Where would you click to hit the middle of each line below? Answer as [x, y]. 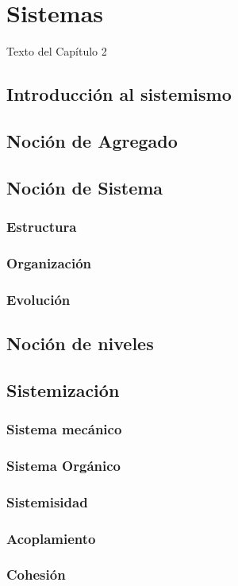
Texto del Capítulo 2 [57, 51]
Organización [49, 262]
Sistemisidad [47, 501]
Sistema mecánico [64, 429]
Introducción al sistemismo [119, 94]
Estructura [42, 226]
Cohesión [36, 574]
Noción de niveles [80, 343]
